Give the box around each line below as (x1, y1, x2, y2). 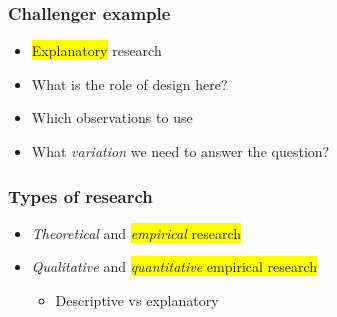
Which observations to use (31, 107, 193, 128)
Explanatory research (31, 40, 162, 61)
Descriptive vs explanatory (55, 290, 219, 310)
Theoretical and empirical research (31, 222, 242, 243)
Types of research (8, 183, 153, 208)
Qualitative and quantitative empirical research (31, 256, 318, 277)
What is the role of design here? (31, 73, 228, 94)
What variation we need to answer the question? (31, 141, 330, 161)
